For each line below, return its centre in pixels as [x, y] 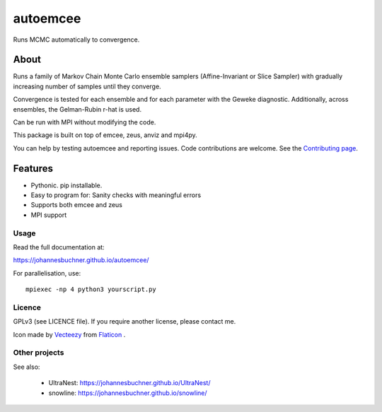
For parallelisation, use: [47, 273]
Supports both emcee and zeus [77, 205]
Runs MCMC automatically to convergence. [76, 40]
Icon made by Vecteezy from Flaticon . [69, 334]
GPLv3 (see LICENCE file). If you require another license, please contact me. [125, 322]
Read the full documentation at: [59, 247]
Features [33, 169]
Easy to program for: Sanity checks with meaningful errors [116, 195]
